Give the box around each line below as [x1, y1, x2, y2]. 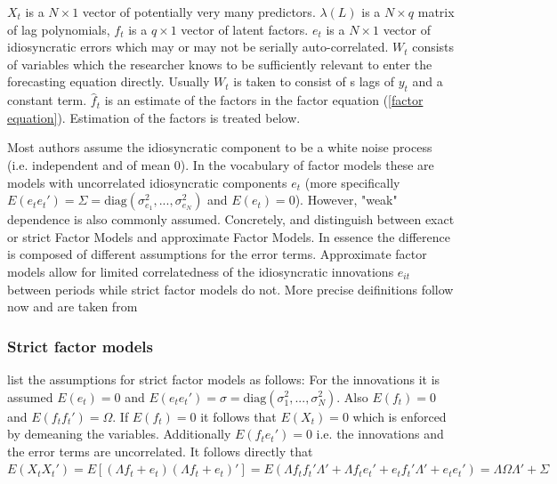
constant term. [7, 91, 87, 109]
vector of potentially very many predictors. [82, 3, 316, 20]
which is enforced [352, 407, 447, 425]
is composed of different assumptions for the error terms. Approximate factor [7, 245, 427, 263]
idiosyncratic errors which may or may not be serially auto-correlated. [7, 37, 389, 56]
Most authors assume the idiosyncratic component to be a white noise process [7, 138, 432, 157]
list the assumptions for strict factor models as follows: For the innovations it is [7, 369, 440, 388]
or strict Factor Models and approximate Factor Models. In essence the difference [7, 227, 450, 246]
